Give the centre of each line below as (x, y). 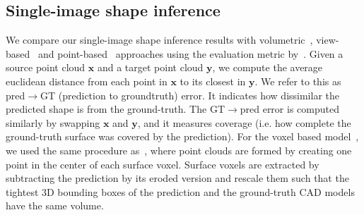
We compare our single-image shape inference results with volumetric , (159, 40)
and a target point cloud (150, 67)
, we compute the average (268, 67)
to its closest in (213, 81)
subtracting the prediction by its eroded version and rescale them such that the (177, 178)
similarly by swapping (53, 122)
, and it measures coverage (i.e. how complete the (244, 122)
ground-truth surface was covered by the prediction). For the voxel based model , (182, 136)
